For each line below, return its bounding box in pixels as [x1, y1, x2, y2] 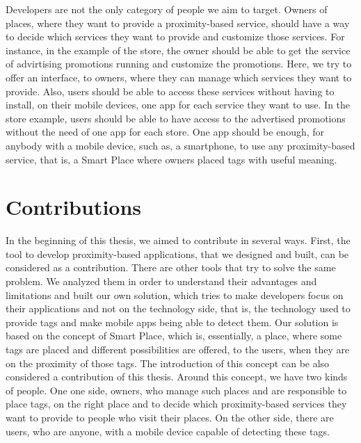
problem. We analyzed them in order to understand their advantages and [6, 274, 317, 289]
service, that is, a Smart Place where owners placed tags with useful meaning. [6, 152, 337, 166]
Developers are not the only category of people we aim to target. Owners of [6, 2, 328, 16]
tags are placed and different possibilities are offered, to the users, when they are [6, 342, 350, 356]
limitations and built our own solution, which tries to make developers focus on [6, 287, 344, 302]
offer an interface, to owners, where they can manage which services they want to [6, 70, 352, 84]
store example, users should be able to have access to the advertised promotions [6, 111, 346, 125]
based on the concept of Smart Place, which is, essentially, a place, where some [6, 328, 342, 343]
